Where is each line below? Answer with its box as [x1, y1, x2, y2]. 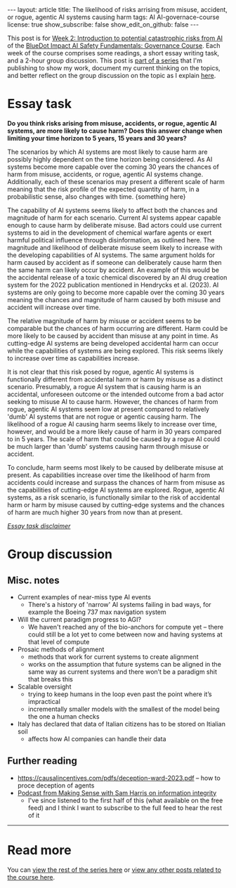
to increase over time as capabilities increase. [7, 353, 140, 363]
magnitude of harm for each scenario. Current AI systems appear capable [7, 213, 221, 222]
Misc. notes [7, 574, 60, 586]
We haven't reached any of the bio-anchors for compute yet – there [27, 622, 223, 631]
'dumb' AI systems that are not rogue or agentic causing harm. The [7, 412, 202, 421]
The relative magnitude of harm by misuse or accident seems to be [7, 316, 202, 325]
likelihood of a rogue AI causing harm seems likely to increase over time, [7, 419, 217, 428]
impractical [27, 697, 61, 705]
